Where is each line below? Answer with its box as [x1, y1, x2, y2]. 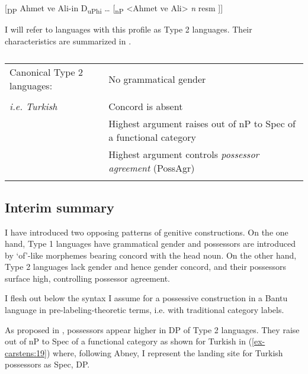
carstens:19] [5, 346, 47, 359]
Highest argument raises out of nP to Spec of [108, 117, 296, 131]
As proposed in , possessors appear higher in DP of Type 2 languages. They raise [5, 323, 300, 336]
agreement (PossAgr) [108, 161, 195, 175]
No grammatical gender [108, 72, 206, 86]
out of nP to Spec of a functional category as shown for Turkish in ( [5, 335, 252, 347]
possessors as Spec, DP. [5, 358, 90, 370]
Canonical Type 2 [9, 65, 84, 79]
